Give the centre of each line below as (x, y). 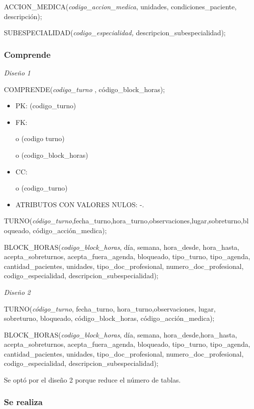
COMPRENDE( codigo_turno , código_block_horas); (85, 89)
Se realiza (23, 401)
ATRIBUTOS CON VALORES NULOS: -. (80, 204)
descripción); (23, 16)
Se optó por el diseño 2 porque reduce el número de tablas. (92, 380)
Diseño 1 (17, 72)
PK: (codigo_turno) (46, 106)
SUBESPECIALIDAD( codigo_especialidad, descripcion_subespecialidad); (115, 33)
